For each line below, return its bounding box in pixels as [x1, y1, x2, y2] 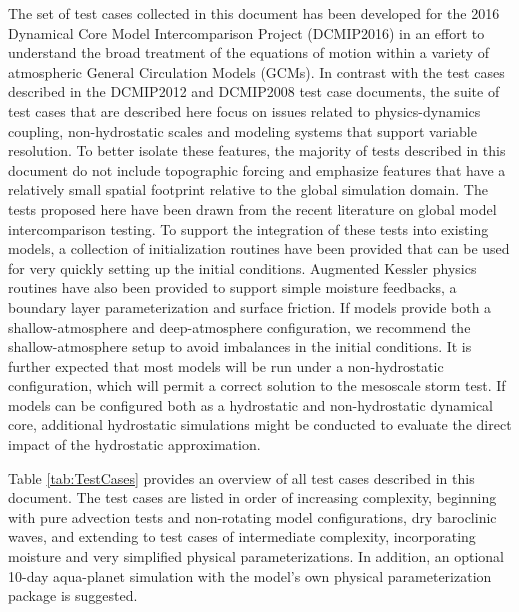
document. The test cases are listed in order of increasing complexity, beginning [8, 487, 497, 508]
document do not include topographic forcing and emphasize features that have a [8, 159, 506, 180]
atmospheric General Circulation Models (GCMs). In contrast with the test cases [8, 61, 505, 82]
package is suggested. [8, 585, 138, 606]
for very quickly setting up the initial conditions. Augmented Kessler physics [8, 257, 477, 278]
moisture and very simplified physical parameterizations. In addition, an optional [8, 546, 504, 567]
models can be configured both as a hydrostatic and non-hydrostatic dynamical [8, 394, 494, 415]
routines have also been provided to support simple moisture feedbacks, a [8, 277, 457, 298]
